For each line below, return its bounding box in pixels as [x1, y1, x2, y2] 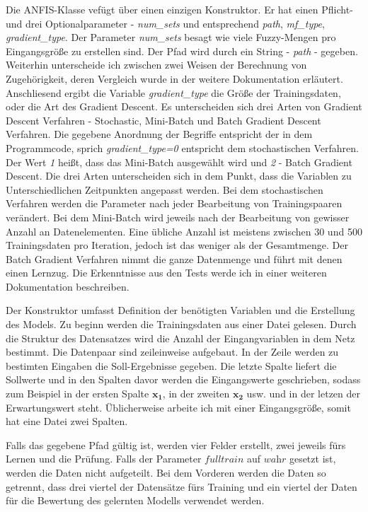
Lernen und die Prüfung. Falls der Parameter [6, 451, 202, 466]
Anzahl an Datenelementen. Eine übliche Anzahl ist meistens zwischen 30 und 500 [6, 223, 362, 238]
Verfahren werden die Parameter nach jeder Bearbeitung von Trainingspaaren [6, 196, 343, 211]
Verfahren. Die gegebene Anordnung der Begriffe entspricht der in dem [6, 127, 313, 141]
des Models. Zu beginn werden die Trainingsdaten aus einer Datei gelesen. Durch [6, 317, 357, 332]
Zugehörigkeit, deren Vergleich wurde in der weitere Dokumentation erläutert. [6, 71, 343, 86]
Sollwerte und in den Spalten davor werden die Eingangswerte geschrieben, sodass [6, 372, 361, 387]
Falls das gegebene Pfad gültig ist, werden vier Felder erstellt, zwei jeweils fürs [6, 437, 346, 452]
